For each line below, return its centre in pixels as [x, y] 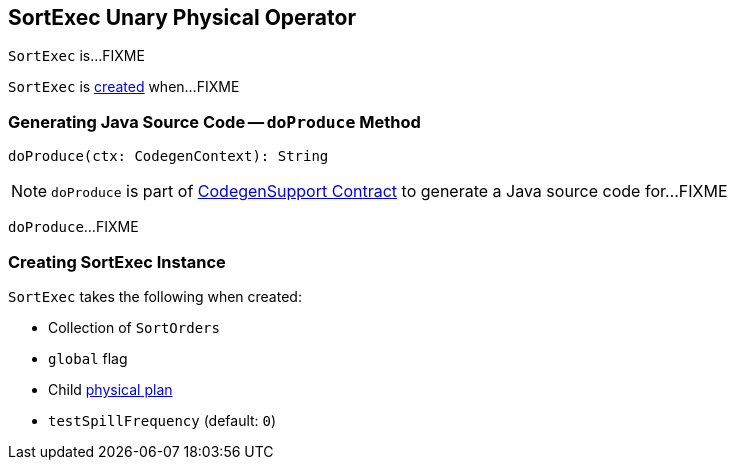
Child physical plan [110, 389]
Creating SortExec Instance [117, 261]
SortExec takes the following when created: [155, 296]
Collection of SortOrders [134, 327]
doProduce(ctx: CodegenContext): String [168, 156]
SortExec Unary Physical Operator [182, 17]
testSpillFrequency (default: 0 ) [162, 420]
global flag [88, 358]
